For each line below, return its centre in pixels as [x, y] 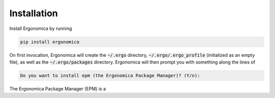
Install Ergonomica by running [41, 28]
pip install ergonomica [50, 42]
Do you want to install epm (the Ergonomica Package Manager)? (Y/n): [110, 75]
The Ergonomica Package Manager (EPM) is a [58, 88]
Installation [34, 13]
